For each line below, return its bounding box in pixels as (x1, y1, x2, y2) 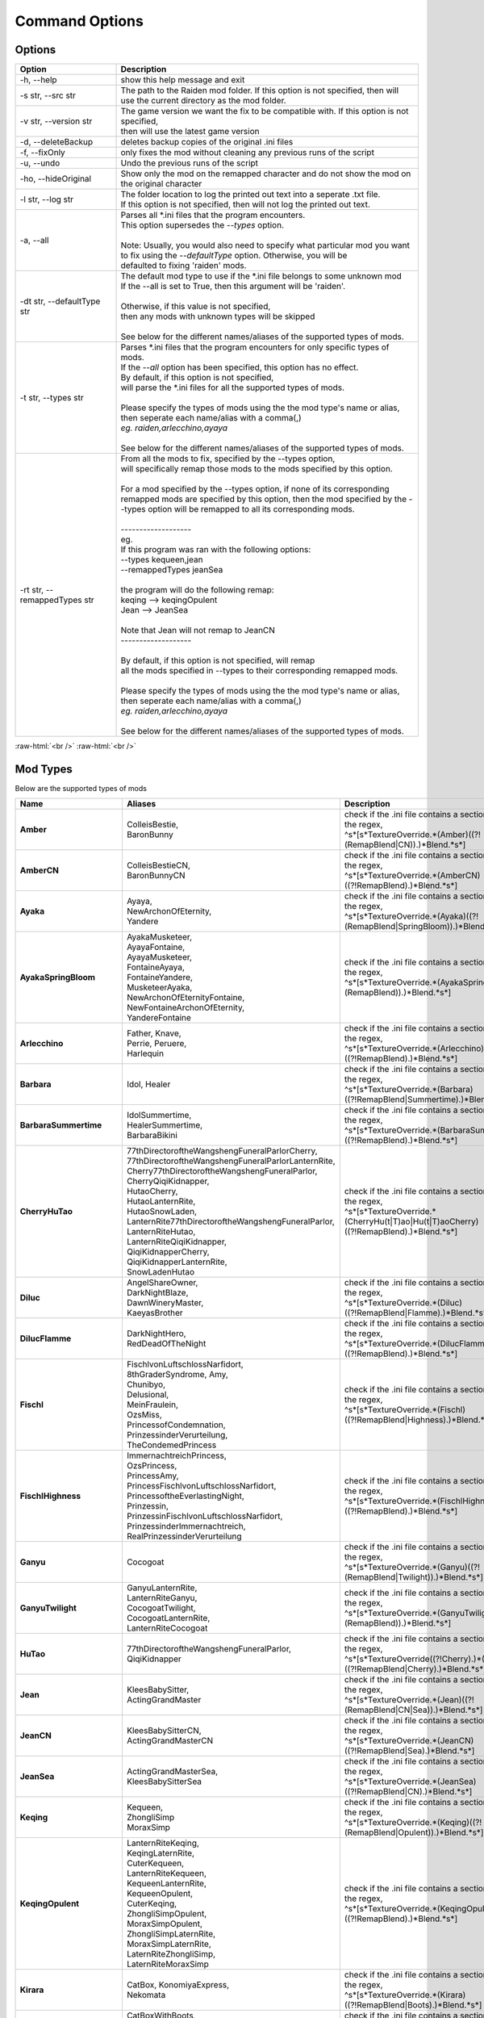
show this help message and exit (120, 74, 245, 86)
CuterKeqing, (126, 1898, 177, 1909)
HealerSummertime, (126, 1120, 203, 1131)
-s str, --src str (19, 90, 77, 101)
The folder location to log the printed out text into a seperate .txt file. (120, 189, 381, 200)
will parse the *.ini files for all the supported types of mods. (120, 382, 345, 393)
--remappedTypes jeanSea (120, 564, 223, 576)
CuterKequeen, (126, 1857, 185, 1869)
